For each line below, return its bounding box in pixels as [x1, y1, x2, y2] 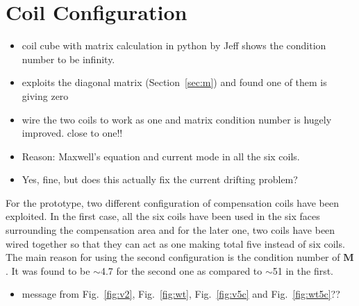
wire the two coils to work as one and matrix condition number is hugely [22, 112, 332, 126]
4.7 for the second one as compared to [100, 263, 262, 278]
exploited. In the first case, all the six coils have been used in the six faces [6, 209, 320, 223]
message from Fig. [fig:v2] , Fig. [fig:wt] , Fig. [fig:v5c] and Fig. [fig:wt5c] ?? [22, 287, 340, 301]
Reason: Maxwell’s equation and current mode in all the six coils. [22, 148, 300, 163]
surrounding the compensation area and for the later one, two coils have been [6, 223, 335, 237]
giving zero [22, 88, 69, 103]
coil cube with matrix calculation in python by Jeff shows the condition [22, 38, 326, 53]
